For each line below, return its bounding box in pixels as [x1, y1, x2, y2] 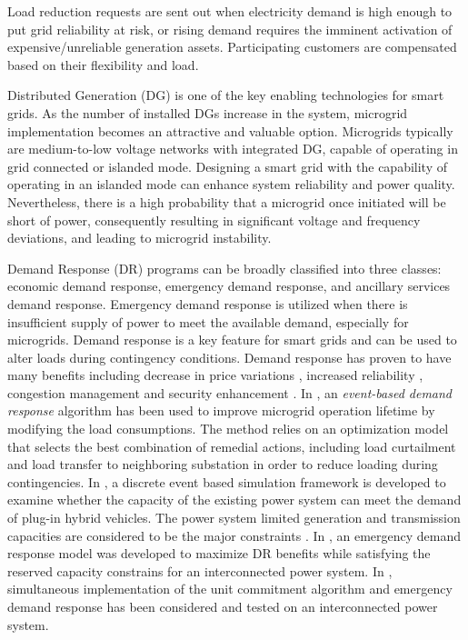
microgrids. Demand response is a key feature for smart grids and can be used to [7, 330, 457, 349]
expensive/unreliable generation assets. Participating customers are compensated [7, 37, 457, 56]
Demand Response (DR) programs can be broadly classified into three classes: [7, 258, 442, 277]
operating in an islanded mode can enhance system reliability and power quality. [7, 175, 455, 194]
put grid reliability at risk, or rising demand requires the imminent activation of [7, 19, 453, 38]
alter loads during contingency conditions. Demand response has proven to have [7, 347, 452, 366]
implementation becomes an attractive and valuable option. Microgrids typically [7, 121, 453, 140]
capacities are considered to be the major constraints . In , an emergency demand [7, 525, 462, 545]
